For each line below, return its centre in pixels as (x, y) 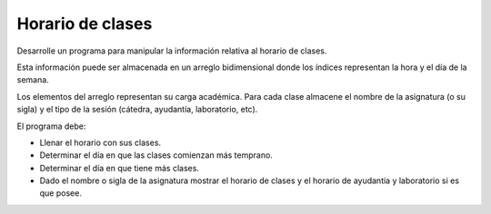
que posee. (60, 193)
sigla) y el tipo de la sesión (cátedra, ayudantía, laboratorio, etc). (137, 110)
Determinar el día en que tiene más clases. (120, 168)
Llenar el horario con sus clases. (100, 142)
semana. (33, 80)
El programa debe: (51, 126)
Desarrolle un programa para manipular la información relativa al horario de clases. (172, 51)
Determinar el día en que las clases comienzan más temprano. (156, 155)
